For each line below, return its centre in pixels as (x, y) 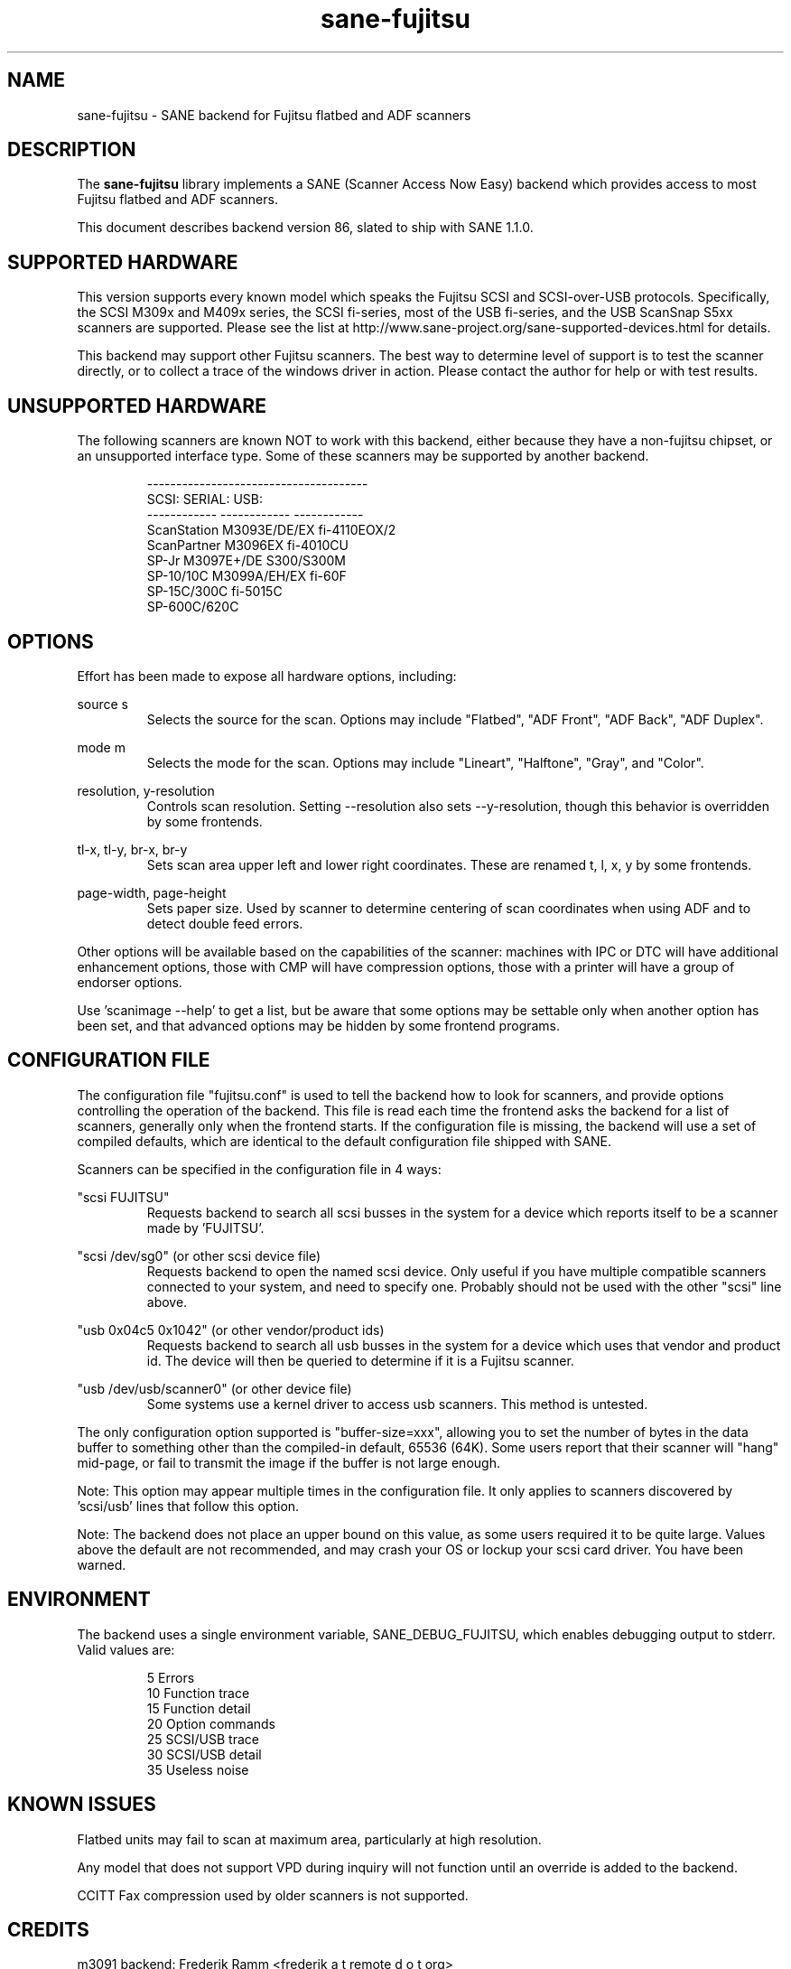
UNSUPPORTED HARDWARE (137, 406)
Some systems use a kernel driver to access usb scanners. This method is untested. (397, 1404)
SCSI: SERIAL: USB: (205, 499)
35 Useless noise (198, 1769)
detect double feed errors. (225, 923)
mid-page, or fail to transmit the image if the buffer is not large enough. (288, 1462)
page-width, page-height (152, 892)
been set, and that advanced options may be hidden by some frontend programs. (319, 1025)
